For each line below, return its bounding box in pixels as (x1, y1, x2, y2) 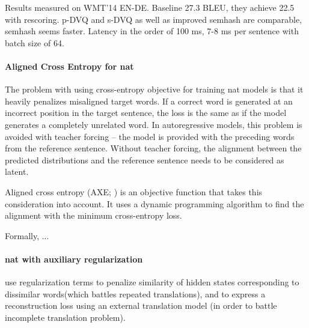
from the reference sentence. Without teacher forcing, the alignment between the (5, 142, 302, 154)
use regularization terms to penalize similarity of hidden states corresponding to (5, 276, 299, 288)
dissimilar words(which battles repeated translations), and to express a (5, 287, 266, 300)
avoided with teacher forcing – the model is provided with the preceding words (5, 130, 295, 142)
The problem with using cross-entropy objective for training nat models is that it (5, 83, 304, 96)
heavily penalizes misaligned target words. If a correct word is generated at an (5, 94, 293, 107)
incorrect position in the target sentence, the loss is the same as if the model (5, 106, 287, 119)
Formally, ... (5, 229, 49, 241)
